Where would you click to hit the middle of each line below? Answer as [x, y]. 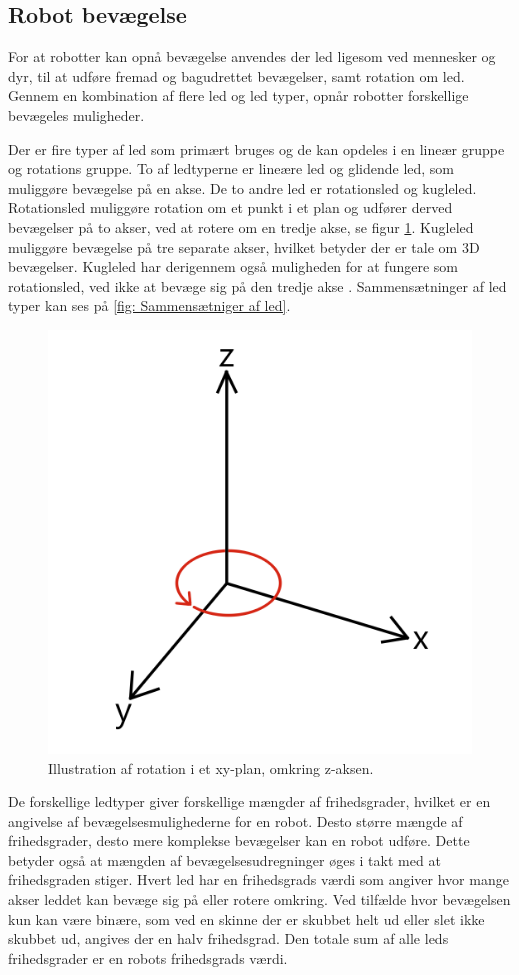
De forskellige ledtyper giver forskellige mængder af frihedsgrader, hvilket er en [249, 801]
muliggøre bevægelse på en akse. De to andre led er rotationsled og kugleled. [242, 187]
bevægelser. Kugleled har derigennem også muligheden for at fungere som [233, 266]
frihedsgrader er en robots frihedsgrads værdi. [148, 957]
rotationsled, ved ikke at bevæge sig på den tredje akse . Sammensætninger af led [257, 285]
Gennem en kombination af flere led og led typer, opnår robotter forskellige [238, 95]
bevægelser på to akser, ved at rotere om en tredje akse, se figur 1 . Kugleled [241, 226]
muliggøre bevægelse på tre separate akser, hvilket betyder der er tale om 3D [244, 246]
